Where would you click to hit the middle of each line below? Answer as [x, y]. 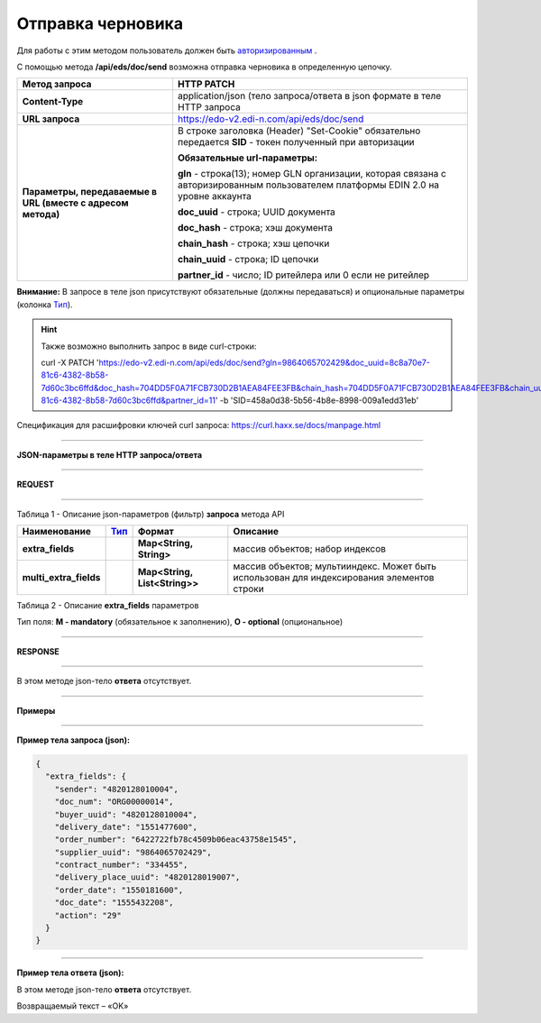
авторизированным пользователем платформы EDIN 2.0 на [308, 185]
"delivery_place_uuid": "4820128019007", [147, 877]
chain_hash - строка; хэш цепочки [253, 243]
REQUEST [35, 484]
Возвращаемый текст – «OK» [73, 1006]
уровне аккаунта [215, 196]
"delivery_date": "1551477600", [126, 827]
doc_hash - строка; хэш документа [255, 228]
